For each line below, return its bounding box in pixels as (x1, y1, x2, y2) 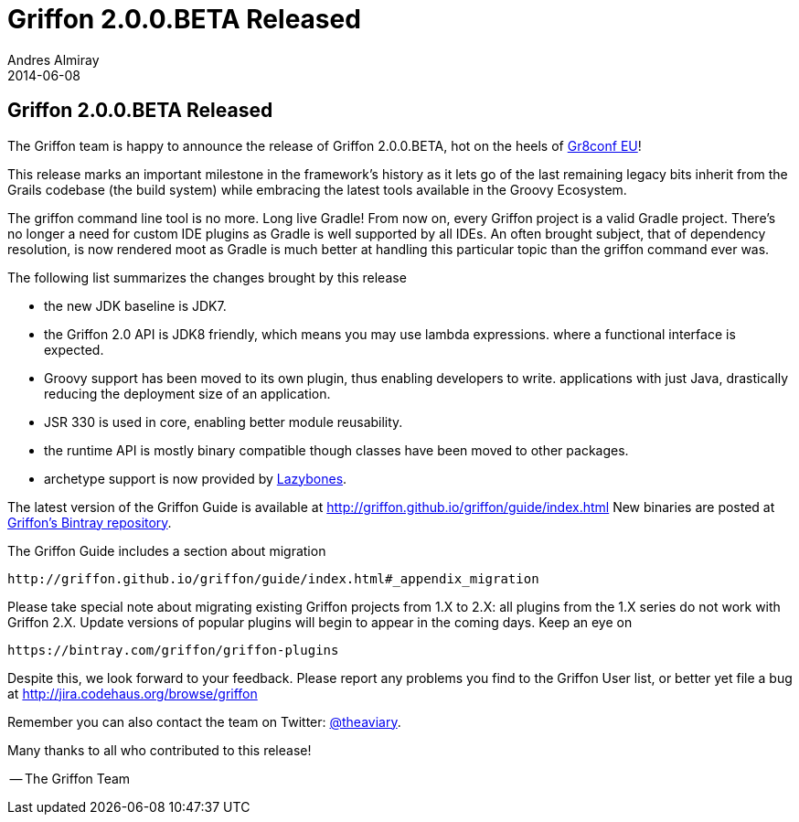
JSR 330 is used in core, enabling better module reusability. (44, 413, 403, 430)
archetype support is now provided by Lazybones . (44, 470, 347, 486)
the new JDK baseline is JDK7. (44, 297, 227, 314)
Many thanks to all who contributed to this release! (7, 742, 312, 758)
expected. (44, 341, 104, 358)
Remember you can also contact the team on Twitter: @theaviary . (7, 713, 401, 730)
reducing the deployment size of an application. (44, 385, 331, 401)
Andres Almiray (7, 51, 100, 68)
